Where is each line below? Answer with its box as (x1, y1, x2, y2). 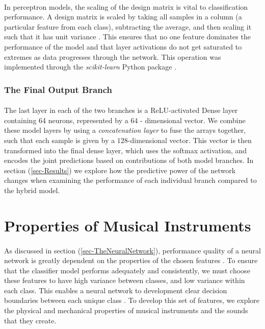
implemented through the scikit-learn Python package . (4, 61, 177, 72)
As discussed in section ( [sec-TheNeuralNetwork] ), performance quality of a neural (4, 245, 261, 255)
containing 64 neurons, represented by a (4, 114, 128, 125)
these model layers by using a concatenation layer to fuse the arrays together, (4, 125, 246, 135)
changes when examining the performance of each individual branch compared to (4, 175, 257, 185)
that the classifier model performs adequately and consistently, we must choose (4, 265, 250, 275)
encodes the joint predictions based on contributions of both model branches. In (4, 155, 254, 166)
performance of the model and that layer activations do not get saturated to (4, 41, 242, 52)
